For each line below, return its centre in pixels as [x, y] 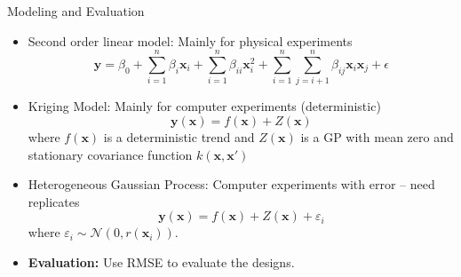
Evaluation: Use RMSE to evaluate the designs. [161, 261]
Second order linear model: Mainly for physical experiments [190, 40]
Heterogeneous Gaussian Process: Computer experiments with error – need [231, 184]
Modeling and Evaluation [76, 11]
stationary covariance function [110, 154]
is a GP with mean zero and [377, 136]
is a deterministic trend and [179, 136]
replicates [54, 201]
